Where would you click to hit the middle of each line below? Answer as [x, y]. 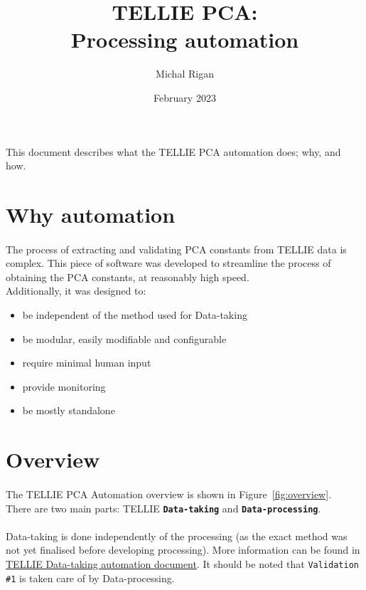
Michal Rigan [185, 74]
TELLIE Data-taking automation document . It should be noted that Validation [182, 564]
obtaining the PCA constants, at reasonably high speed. [128, 276]
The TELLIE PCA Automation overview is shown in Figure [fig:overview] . [169, 494]
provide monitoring [64, 386]
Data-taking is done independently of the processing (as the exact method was [177, 536]
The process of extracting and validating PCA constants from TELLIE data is [176, 249]
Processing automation [185, 39]
